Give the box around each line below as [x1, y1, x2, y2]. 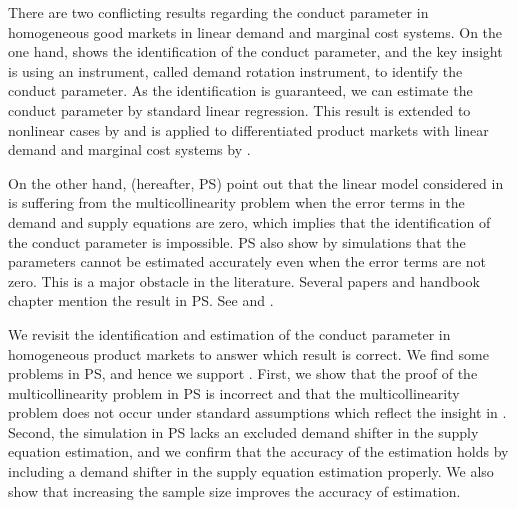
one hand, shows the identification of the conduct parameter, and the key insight [8, 41, 503, 62]
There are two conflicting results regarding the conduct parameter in [8, 2, 429, 22]
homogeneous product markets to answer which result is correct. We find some [8, 343, 489, 364]
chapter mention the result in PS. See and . [8, 290, 274, 311]
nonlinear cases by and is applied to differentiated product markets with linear [8, 119, 489, 140]
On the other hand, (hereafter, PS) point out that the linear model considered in [8, 172, 504, 193]
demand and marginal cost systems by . [8, 139, 251, 160]
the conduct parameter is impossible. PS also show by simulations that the [8, 231, 466, 252]
